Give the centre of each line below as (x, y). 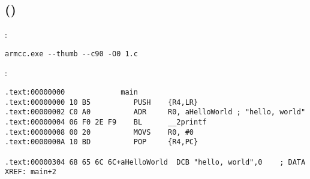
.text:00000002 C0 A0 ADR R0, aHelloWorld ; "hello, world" (155, 112)
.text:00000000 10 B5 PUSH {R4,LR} (102, 102)
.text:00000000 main (71, 92)
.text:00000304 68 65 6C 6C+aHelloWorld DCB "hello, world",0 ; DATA (155, 162)
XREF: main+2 (31, 172)
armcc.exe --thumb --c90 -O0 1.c (71, 54)
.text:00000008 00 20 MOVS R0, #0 (99, 132)
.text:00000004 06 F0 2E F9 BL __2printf (106, 122)
